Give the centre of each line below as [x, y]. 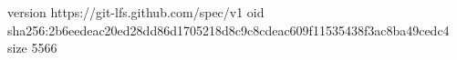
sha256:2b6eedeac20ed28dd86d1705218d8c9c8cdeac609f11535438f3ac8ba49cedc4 [228, 30]
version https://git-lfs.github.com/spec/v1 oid [136, 12]
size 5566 [32, 48]
